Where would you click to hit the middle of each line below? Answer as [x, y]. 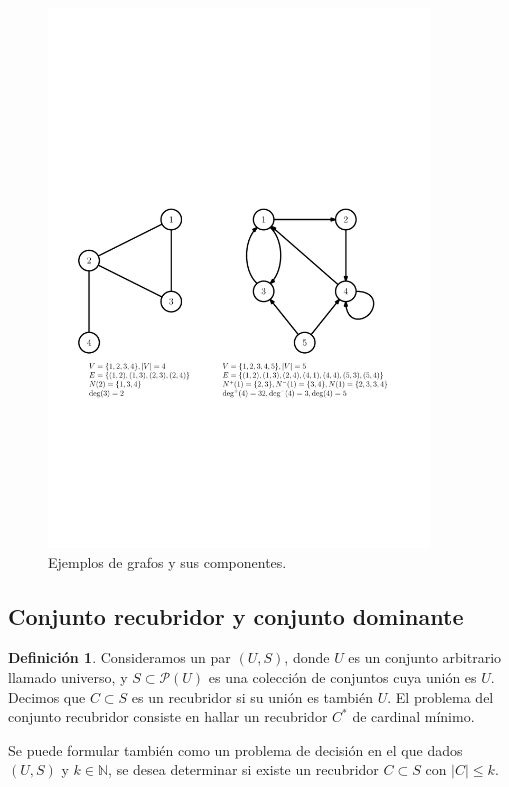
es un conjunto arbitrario [425, 657]
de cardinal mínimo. [413, 716]
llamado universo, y [68, 676]
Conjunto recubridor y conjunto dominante [236, 615]
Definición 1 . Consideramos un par [119, 657]
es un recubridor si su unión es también [252, 696]
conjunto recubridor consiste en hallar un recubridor [168, 716]
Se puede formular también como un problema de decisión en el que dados [235, 749]
